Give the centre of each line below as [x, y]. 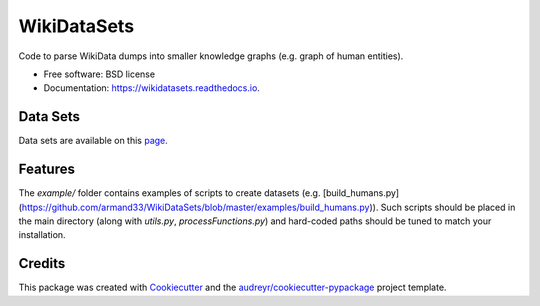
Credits [42, 263]
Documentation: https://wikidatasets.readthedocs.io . [151, 88]
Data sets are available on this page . [93, 141]
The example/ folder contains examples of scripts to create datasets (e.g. [169, 193]
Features [46, 169]
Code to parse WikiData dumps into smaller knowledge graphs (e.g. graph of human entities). [211, 56]
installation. [42, 235]
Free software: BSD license [99, 74]
